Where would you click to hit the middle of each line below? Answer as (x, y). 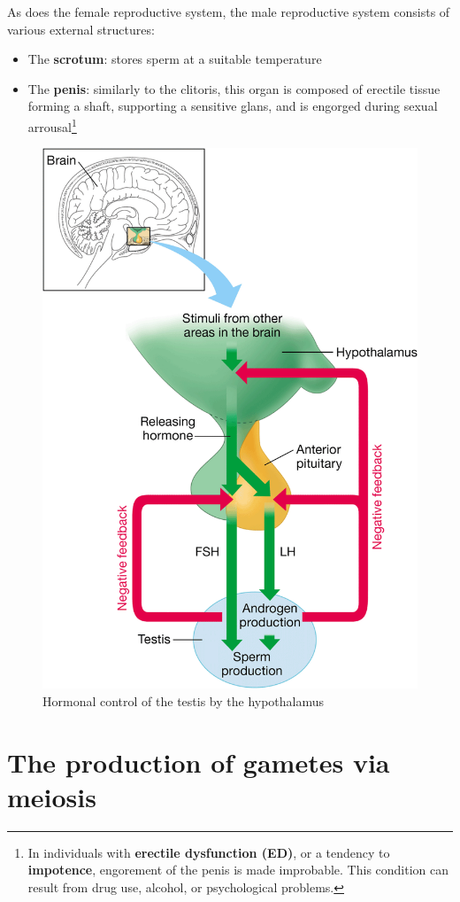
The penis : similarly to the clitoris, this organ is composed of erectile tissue (234, 88)
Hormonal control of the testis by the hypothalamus (184, 700)
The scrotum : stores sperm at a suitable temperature (175, 59)
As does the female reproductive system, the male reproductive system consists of (229, 12)
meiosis (52, 796)
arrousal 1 (52, 125)
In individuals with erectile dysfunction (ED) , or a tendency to (209, 852)
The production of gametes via (199, 762)
